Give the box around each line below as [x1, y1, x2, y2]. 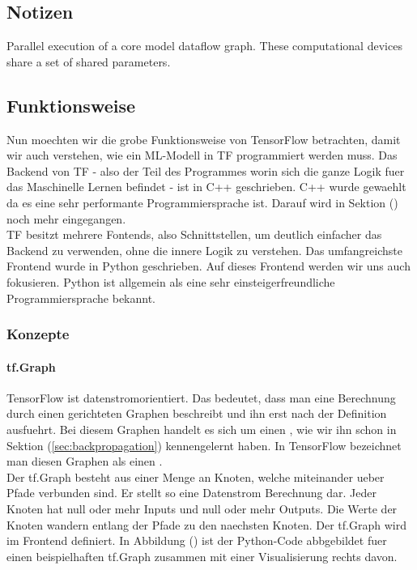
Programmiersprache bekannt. [6, 289, 156, 306]
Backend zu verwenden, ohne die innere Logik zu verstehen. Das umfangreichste [6, 241, 402, 258]
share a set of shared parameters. [6, 53, 171, 70]
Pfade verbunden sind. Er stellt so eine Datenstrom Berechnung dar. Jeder [6, 484, 377, 501]
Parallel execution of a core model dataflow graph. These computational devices [6, 37, 402, 54]
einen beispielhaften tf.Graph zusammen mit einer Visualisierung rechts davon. [6, 547, 398, 564]
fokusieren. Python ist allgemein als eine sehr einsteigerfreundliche [6, 273, 335, 290]
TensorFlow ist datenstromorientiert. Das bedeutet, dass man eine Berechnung [6, 389, 396, 406]
